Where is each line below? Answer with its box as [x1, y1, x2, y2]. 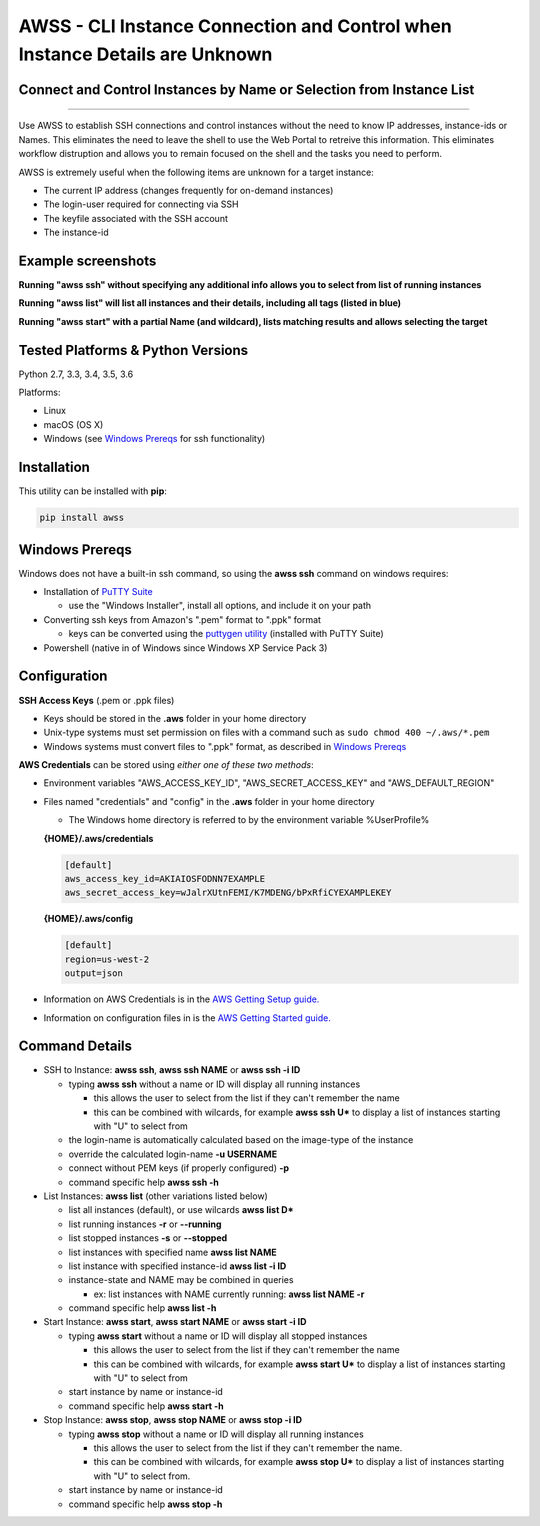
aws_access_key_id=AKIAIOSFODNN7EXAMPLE [64, 873, 265, 884]
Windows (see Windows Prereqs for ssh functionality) [43, 433, 266, 445]
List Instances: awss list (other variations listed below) [43, 1190, 269, 1202]
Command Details [18, 1038, 133, 1055]
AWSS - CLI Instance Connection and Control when [18, 15, 452, 37]
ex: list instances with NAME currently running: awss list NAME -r [93, 1288, 365, 1300]
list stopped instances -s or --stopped [68, 1232, 228, 1244]
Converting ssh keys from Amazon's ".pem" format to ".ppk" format [43, 613, 322, 625]
